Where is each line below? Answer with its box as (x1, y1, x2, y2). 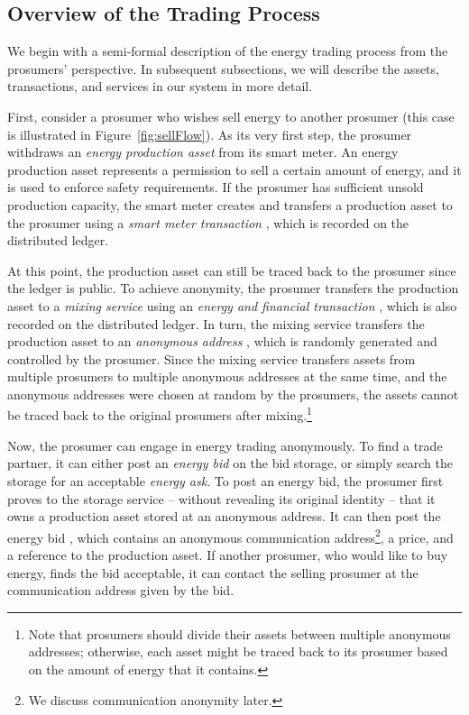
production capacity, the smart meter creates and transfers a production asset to (7, 195, 453, 214)
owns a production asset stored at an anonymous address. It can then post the (7, 507, 441, 526)
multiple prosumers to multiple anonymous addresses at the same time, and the (7, 367, 447, 386)
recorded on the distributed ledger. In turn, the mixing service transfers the (7, 314, 425, 333)
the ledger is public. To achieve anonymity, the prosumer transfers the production (7, 279, 459, 298)
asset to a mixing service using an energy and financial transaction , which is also (7, 296, 457, 315)
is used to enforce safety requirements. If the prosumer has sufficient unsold (7, 178, 424, 197)
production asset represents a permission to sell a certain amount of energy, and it (7, 160, 462, 179)
